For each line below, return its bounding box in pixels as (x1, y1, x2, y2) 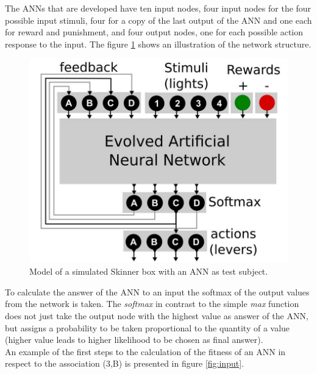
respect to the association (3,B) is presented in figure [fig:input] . (5, 357, 244, 370)
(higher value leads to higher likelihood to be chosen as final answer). (5, 333, 263, 346)
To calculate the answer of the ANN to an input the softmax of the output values (5, 285, 310, 298)
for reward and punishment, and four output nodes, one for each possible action (5, 26, 304, 38)
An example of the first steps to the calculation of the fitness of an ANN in (5, 345, 286, 358)
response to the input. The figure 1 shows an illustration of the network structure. (5, 37, 312, 50)
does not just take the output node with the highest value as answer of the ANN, (5, 309, 308, 322)
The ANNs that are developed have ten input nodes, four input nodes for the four (5, 2, 312, 14)
